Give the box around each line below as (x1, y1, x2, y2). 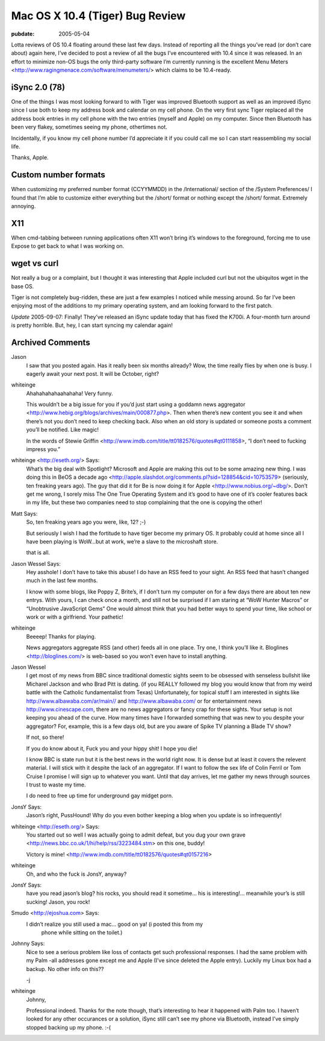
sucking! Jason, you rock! (26, 898, 90, 905)
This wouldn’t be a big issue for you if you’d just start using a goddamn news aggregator (26, 401, 246, 408)
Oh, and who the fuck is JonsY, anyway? (26, 870, 127, 878)
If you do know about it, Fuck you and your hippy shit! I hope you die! (26, 745, 198, 752)
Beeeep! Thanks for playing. (26, 633, 96, 640)
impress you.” (26, 446, 60, 453)
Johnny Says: (11, 940, 45, 947)
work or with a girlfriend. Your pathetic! (26, 613, 123, 621)
